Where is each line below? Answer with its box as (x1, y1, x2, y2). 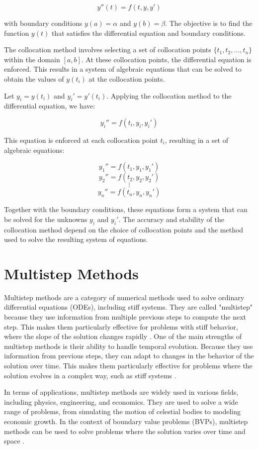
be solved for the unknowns (4, 214, 87, 224)
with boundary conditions (4, 18, 83, 28)
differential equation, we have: (4, 101, 95, 111)
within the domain (4, 54, 60, 64)
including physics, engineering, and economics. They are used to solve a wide (4, 396, 238, 407)
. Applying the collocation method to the (106, 90, 232, 101)
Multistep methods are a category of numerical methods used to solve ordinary (4, 292, 245, 302)
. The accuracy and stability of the (118, 214, 224, 224)
